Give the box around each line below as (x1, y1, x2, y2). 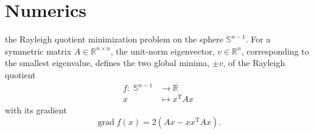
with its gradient (5, 104, 67, 116)
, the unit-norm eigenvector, (110, 44, 215, 57)
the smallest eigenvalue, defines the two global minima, (5, 56, 210, 69)
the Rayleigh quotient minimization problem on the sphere (5, 33, 223, 45)
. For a (245, 33, 271, 45)
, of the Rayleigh (223, 56, 285, 69)
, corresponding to (241, 44, 309, 57)
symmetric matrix (5, 44, 72, 57)
